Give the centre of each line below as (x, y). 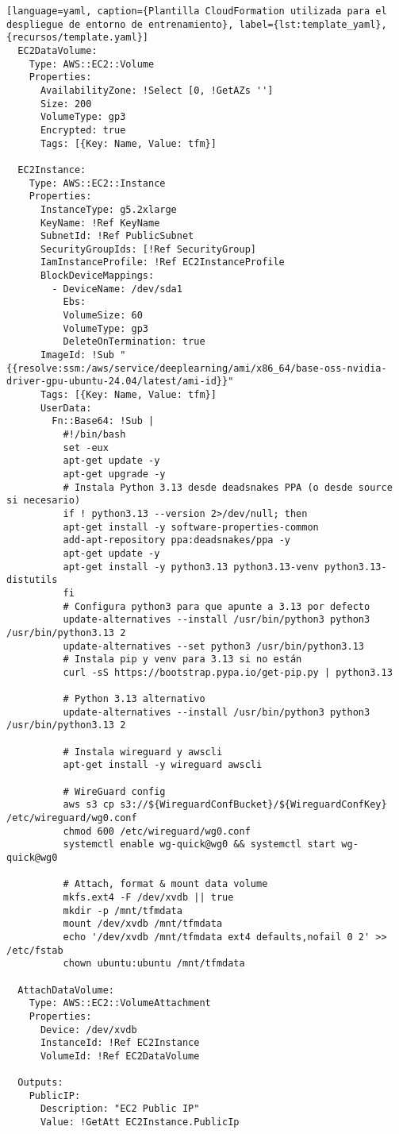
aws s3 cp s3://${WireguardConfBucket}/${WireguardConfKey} (225, 805)
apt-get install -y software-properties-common (191, 527)
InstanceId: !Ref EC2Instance (120, 1043)
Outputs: (40, 1083)
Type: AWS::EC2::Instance (97, 183)
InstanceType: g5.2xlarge (108, 209)
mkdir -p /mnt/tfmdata (123, 910)
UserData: (66, 408)
